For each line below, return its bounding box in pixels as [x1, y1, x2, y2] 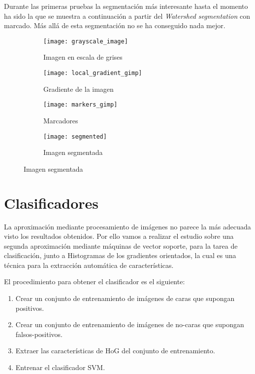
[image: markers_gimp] [43, 101, 118, 109]
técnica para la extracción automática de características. [4, 260, 174, 270]
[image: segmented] [43, 133, 107, 140]
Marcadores [43, 115, 78, 125]
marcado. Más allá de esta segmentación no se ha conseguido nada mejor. [4, 20, 225, 31]
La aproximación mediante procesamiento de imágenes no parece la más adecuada [4, 221, 251, 231]
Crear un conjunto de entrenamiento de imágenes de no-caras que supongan [15, 319, 244, 330]
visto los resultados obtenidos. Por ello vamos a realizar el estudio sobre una [4, 231, 234, 241]
